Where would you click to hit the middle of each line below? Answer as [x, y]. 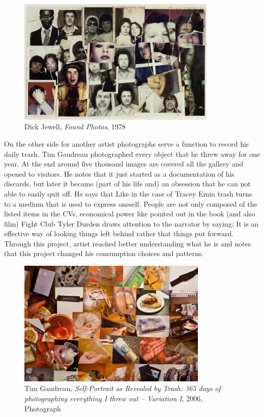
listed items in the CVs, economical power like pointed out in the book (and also [130, 214]
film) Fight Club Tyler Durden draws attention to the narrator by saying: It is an [131, 223]
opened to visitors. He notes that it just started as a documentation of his [119, 173]
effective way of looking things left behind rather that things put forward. [119, 233]
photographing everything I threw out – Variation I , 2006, [114, 398]
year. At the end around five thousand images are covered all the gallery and [124, 164]
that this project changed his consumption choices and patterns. [104, 253]
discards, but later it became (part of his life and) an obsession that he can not [127, 184]
